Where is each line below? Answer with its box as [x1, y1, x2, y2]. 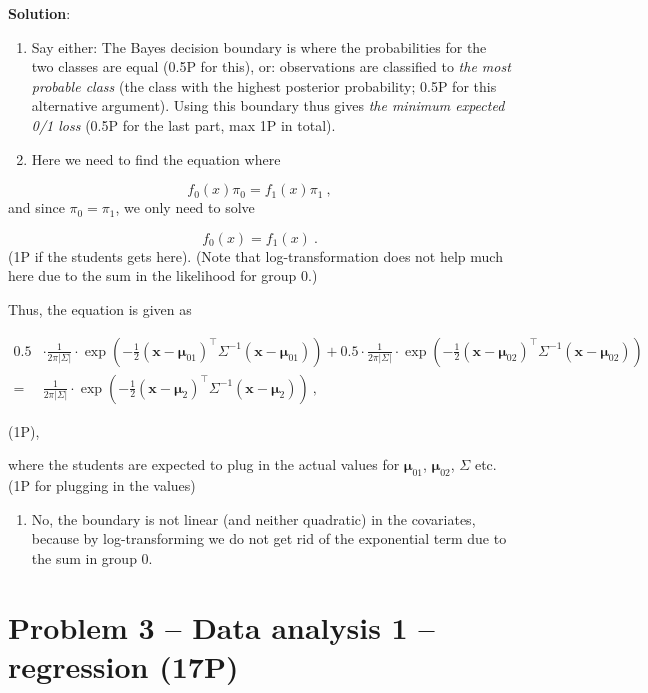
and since [8, 197, 65, 218]
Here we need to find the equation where [31, 148, 281, 169]
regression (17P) [8, 645, 239, 686]
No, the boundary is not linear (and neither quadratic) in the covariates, [31, 508, 476, 529]
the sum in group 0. [31, 547, 153, 568]
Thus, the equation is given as [8, 298, 192, 319]
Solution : [8, 3, 71, 23]
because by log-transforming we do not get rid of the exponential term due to [31, 528, 507, 549]
